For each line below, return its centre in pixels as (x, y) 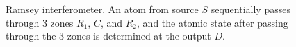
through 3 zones (40, 22)
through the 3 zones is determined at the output (108, 36)
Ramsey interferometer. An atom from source (102, 9)
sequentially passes (250, 9)
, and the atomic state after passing (213, 22)
